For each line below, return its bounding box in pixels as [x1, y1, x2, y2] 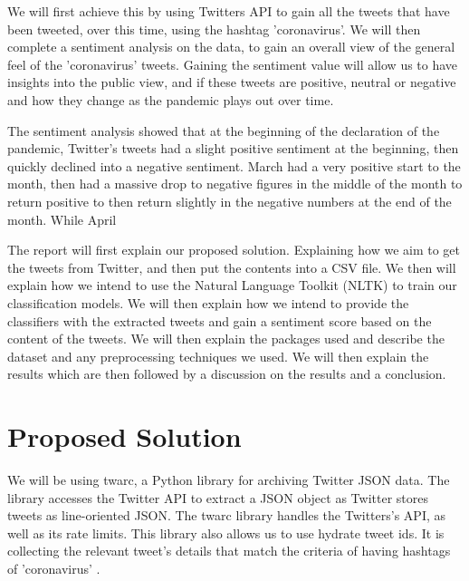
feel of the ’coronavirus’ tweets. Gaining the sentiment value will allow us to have [7, 54, 458, 73]
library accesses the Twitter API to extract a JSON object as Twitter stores [7, 488, 428, 507]
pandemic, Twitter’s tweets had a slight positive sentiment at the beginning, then [7, 139, 459, 158]
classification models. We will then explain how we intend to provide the [7, 293, 409, 312]
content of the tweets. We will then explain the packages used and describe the [7, 329, 445, 348]
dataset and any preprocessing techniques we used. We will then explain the [7, 346, 429, 365]
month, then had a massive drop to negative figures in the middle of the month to [7, 174, 463, 193]
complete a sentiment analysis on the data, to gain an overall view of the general [7, 37, 455, 56]
